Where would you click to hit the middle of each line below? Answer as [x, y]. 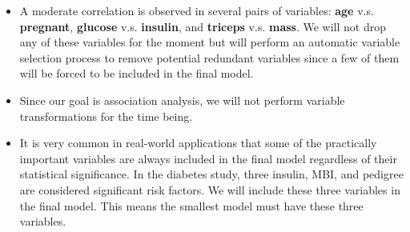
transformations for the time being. [106, 116]
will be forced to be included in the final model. [137, 73]
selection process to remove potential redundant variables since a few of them [209, 57]
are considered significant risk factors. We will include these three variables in [210, 189]
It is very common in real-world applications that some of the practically [198, 143]
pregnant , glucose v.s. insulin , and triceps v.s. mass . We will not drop [203, 26]
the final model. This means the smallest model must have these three [191, 205]
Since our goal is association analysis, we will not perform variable [182, 100]
